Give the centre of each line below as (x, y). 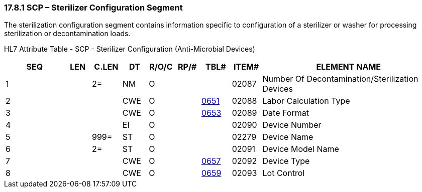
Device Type (286, 161)
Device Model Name (301, 149)
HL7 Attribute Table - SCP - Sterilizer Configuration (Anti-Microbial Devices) (130, 49)
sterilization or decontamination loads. (67, 34)
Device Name (288, 137)
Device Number (292, 125)
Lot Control (284, 173)
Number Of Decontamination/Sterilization (340, 79)
